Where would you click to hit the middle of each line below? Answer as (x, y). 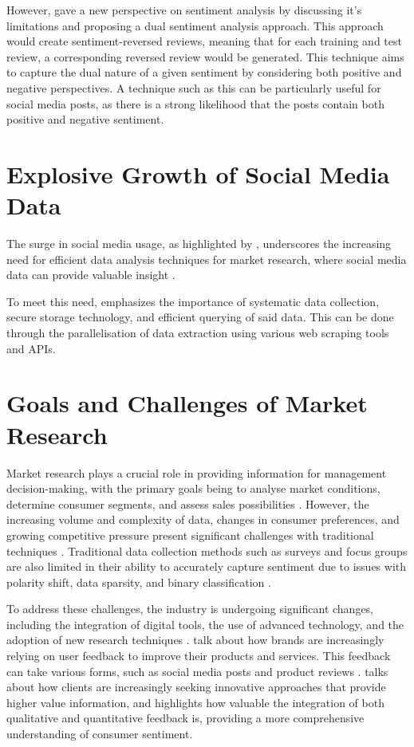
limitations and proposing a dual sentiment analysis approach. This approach (195, 25)
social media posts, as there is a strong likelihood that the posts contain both (195, 103)
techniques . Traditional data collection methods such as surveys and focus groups (207, 550)
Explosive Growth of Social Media (198, 173)
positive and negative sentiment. (85, 119)
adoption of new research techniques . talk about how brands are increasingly (195, 640)
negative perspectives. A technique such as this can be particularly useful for (194, 87)
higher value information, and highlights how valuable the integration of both (195, 702)
